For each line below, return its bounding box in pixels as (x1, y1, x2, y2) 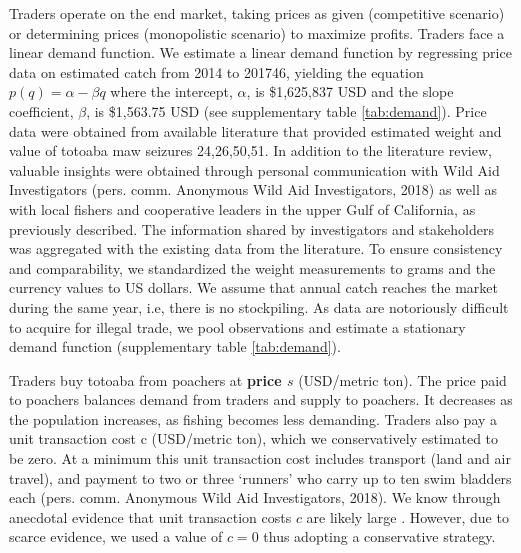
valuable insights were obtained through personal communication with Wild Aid (9, 159, 500, 180)
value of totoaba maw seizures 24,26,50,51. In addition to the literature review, (9, 140, 492, 161)
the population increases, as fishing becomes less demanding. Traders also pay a (9, 408, 498, 429)
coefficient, (9, 100, 74, 121)
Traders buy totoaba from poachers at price (9, 369, 282, 390)
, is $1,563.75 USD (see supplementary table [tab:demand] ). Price (86, 100, 487, 121)
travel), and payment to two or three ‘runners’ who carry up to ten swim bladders (9, 467, 512, 488)
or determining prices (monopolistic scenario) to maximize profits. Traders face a (9, 22, 505, 43)
